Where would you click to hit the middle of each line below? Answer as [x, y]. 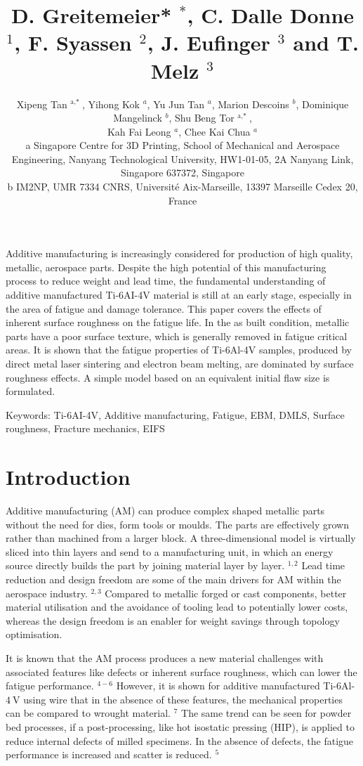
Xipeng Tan [42, 104]
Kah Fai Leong [139, 131]
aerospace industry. [47, 593]
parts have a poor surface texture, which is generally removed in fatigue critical [177, 336]
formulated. [31, 391]
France [183, 200]
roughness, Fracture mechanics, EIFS [85, 428]
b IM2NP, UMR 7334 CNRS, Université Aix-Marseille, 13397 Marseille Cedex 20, [183, 187]
